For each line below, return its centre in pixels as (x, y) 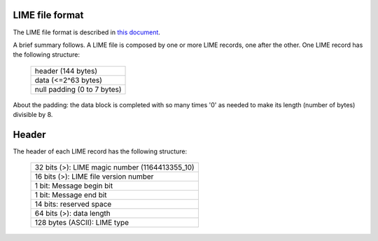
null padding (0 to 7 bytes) (78, 89)
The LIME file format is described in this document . (87, 32)
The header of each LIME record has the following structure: (100, 151)
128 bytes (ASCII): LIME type (82, 223)
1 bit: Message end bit (71, 195)
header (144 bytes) (66, 71)
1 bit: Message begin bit (74, 186)
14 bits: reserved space (73, 205)
